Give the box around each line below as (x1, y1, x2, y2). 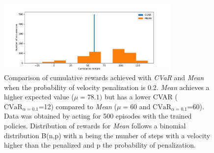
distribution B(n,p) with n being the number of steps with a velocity (4, 130, 211, 140)
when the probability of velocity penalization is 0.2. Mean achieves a (4, 82, 210, 92)
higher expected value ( (4, 92, 74, 102)
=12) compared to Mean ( (38, 101, 117, 111)
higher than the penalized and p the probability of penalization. (4, 140, 196, 150)
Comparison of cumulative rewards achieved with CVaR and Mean (4, 72, 204, 83)
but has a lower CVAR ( (104, 92, 178, 102)
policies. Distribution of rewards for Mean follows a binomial (4, 121, 186, 131)
